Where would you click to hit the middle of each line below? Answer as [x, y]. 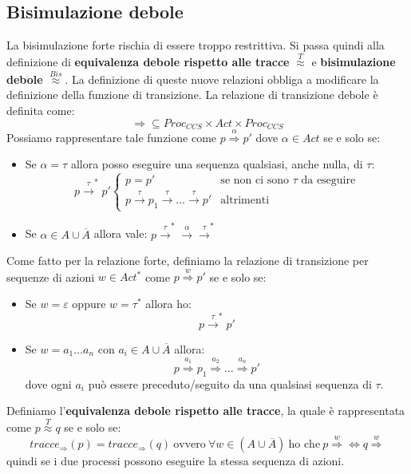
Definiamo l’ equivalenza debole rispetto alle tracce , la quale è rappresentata [206, 411]
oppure [89, 304]
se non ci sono [255, 181]
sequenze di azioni [51, 276]
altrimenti [245, 201]
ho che [304, 445]
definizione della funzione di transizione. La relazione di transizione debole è [192, 95]
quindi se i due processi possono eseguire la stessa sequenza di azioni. [176, 461]
